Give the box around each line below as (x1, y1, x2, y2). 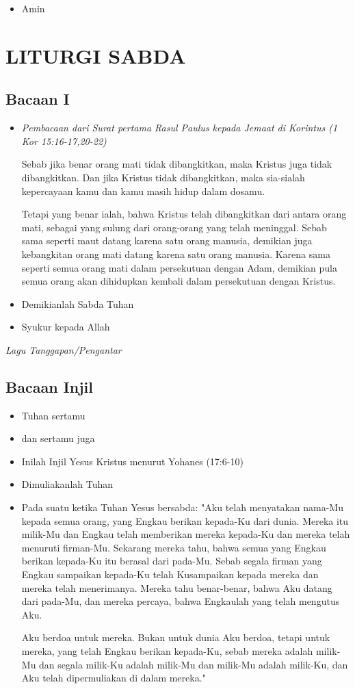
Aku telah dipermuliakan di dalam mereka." (21, 671, 206, 685)
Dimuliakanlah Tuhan (21, 477, 114, 491)
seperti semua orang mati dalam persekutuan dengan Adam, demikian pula (21, 260, 337, 274)
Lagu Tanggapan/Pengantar (5, 342, 122, 356)
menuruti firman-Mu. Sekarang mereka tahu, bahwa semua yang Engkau (21, 540, 326, 554)
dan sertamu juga (21, 431, 95, 445)
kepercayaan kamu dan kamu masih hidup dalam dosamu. (21, 183, 265, 198)
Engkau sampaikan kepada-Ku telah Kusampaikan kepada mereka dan (21, 567, 319, 582)
